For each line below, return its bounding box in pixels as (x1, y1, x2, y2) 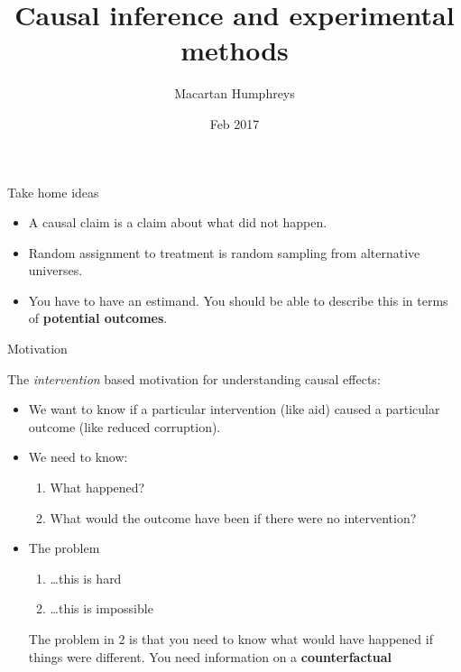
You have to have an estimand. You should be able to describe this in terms (28, 290, 448, 309)
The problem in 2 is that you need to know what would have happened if (28, 630, 433, 648)
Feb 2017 (209, 114, 260, 133)
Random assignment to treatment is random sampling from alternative (28, 243, 420, 262)
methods (180, 32, 289, 69)
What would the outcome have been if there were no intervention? (50, 508, 417, 527)
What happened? (50, 478, 145, 497)
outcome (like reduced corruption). (28, 417, 221, 436)
